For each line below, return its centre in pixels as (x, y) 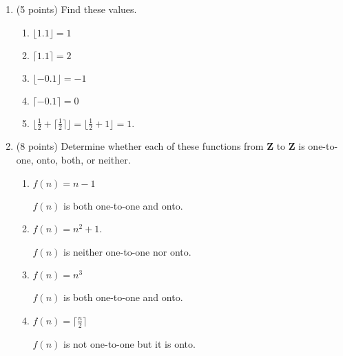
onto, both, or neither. (84, 160)
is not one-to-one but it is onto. (129, 343)
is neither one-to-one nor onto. (127, 251)
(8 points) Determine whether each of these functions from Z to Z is (160, 146)
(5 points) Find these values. (76, 9)
